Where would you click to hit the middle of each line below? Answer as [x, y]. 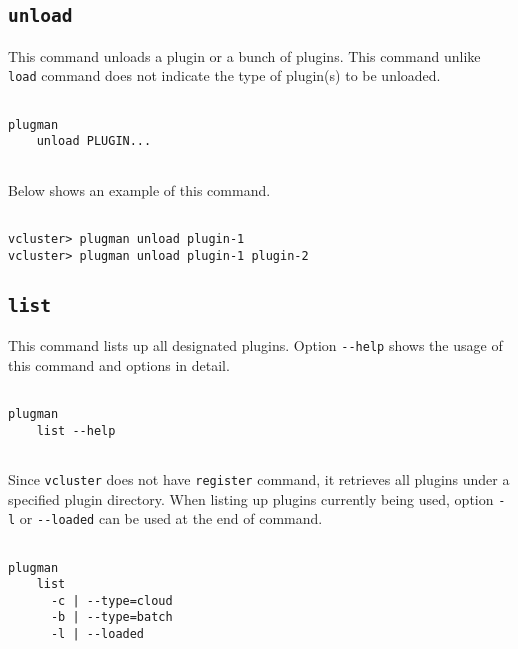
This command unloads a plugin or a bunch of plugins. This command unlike [244, 55]
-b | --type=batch [111, 617]
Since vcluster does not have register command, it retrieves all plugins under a [259, 478]
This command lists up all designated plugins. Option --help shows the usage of [255, 345]
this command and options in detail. [119, 364]
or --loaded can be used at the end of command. [171, 518]
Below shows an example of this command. [139, 189]
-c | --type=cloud [111, 600]
